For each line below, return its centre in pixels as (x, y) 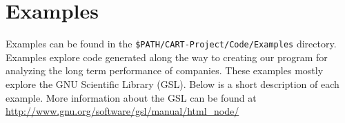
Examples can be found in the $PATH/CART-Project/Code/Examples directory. (171, 44)
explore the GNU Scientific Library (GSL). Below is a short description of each (172, 83)
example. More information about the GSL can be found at (131, 97)
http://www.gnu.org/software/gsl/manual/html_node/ (122, 111)
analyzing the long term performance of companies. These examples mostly (165, 70)
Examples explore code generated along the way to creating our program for (167, 57)
